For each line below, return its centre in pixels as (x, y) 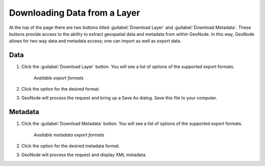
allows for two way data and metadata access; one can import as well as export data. (95, 41)
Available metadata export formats (69, 135)
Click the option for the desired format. (61, 89)
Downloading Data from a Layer (75, 13)
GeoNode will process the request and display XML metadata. (84, 155)
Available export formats (59, 78)
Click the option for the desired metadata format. (71, 146)
